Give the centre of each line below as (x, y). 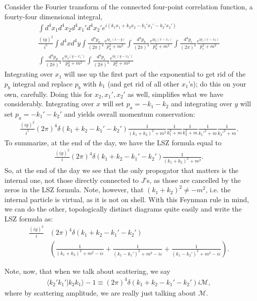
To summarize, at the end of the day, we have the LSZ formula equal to (113, 142)
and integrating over (202, 104)
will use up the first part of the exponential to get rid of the (155, 74)
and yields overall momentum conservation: (129, 114)
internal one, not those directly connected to (72, 180)
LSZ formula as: (29, 218)
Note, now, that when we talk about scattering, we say (87, 271)
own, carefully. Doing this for (48, 94)
